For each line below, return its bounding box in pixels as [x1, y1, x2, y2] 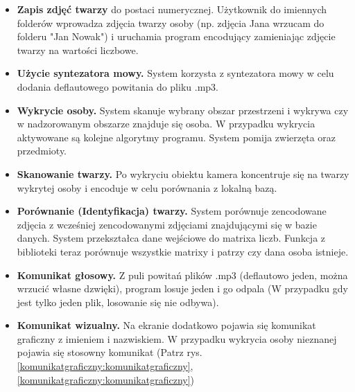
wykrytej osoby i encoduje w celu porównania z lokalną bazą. [17, 180, 277, 195]
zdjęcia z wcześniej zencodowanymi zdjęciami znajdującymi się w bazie [17, 217, 317, 231]
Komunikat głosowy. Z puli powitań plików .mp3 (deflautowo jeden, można [17, 267, 348, 282]
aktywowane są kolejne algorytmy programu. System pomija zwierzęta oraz [17, 130, 336, 144]
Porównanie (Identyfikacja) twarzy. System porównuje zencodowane [17, 204, 327, 218]
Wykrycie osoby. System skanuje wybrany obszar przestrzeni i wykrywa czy [17, 103, 349, 117]
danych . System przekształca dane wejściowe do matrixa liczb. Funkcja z [17, 231, 326, 245]
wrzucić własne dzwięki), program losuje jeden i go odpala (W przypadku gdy [17, 281, 348, 296]
